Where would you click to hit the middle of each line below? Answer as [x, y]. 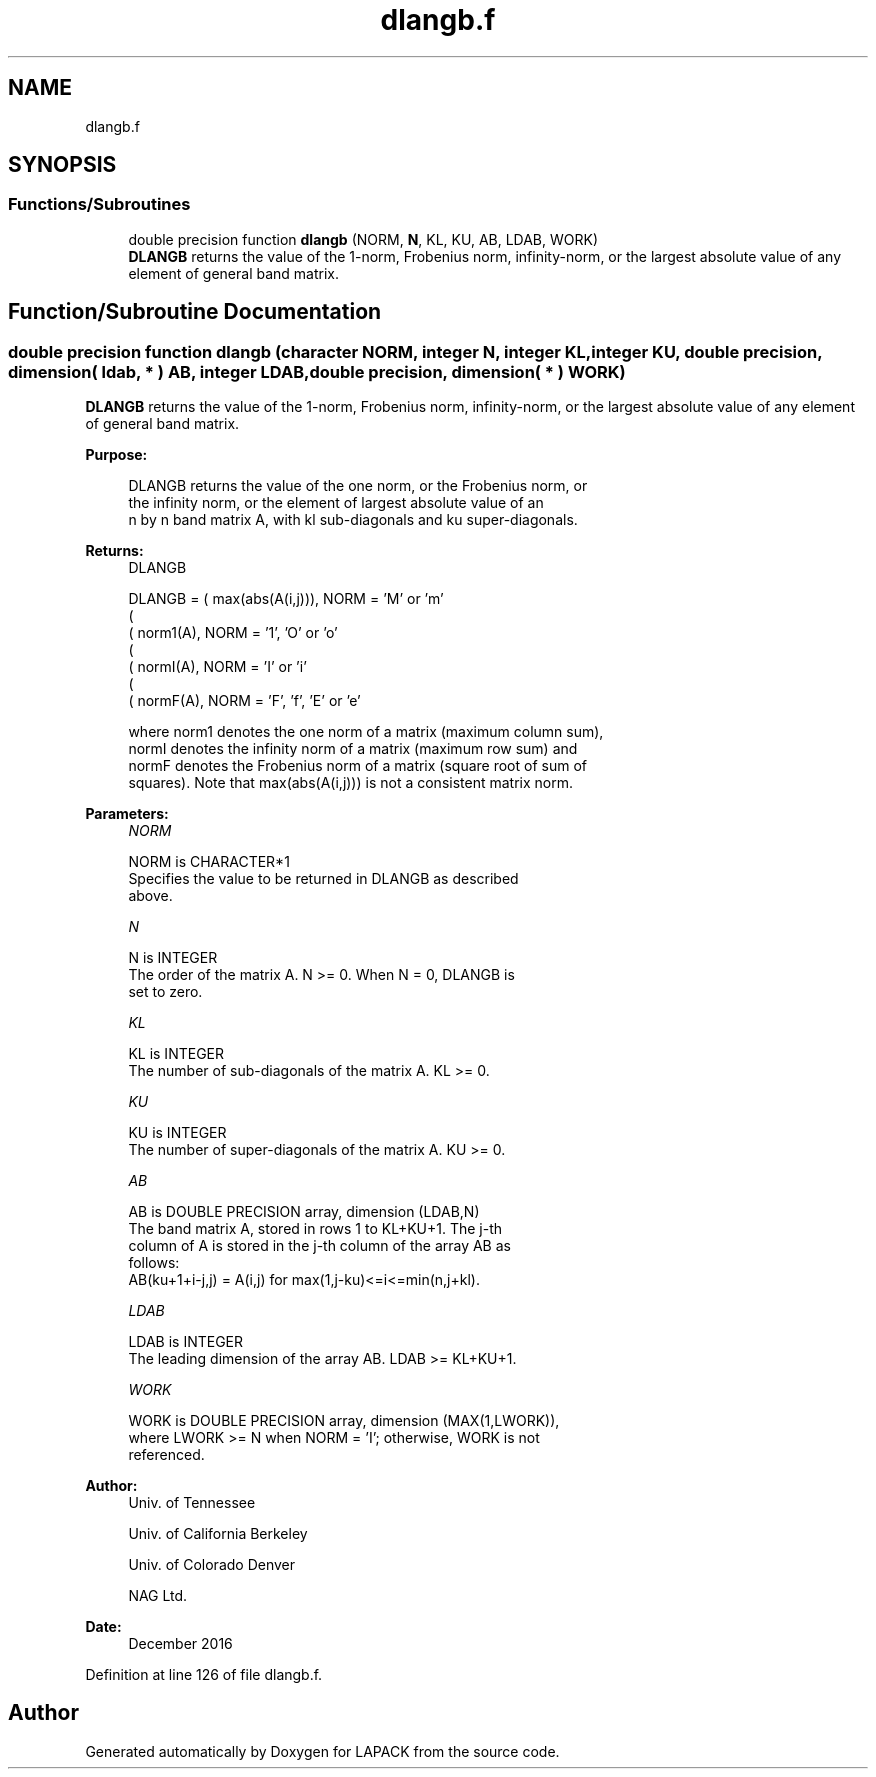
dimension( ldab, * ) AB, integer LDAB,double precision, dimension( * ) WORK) [317, 371]
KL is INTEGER [176, 1054]
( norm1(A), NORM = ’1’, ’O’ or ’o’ [233, 633]
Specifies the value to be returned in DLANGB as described [323, 879]
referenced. [166, 1455]
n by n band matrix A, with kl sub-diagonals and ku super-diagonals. [353, 520]
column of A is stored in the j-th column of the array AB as [319, 1246]
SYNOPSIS [62, 165]
